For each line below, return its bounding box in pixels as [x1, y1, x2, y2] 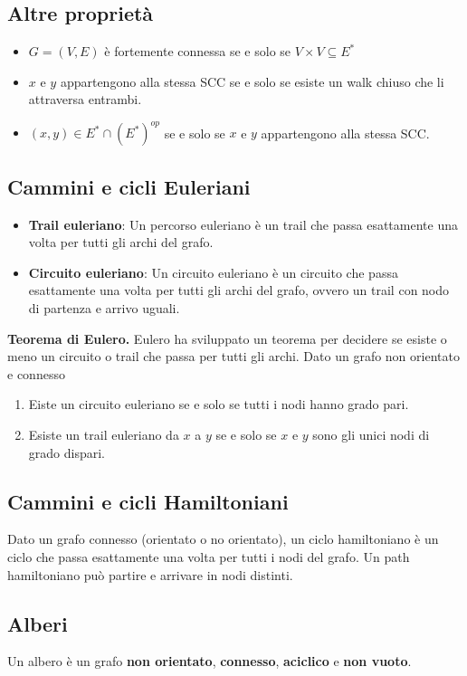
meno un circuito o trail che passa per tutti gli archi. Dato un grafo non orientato [7, 347, 460, 366]
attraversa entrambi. [28, 90, 142, 109]
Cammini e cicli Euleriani [7, 172, 251, 200]
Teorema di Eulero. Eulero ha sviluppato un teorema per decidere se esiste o [7, 328, 447, 348]
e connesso [7, 364, 65, 383]
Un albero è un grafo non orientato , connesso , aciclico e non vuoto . [7, 652, 412, 671]
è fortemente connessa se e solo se [104, 42, 291, 61]
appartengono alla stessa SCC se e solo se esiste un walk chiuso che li [60, 71, 444, 90]
